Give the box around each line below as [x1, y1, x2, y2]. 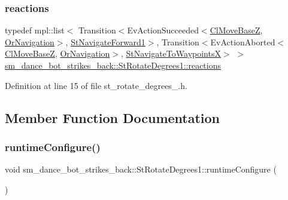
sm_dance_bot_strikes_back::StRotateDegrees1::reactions [5, 59, 221, 71]
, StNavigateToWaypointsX [121, 47, 221, 60]
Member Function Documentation [5, 108, 220, 127]
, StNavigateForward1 [65, 35, 145, 48]
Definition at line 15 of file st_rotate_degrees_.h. [5, 79, 187, 91]
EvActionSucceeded [127, 24, 199, 36]
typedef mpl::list [5, 24, 65, 36]
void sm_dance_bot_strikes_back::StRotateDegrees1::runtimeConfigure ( [5, 163, 277, 176]
